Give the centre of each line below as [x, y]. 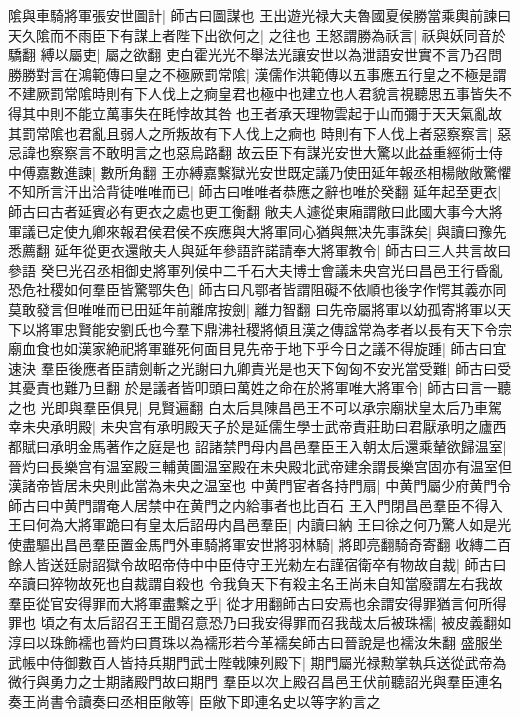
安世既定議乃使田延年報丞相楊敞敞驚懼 [385, 171]
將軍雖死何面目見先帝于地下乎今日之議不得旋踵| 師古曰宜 [320, 348]
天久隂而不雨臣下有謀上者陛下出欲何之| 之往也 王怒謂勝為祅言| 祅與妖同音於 [257, 34]
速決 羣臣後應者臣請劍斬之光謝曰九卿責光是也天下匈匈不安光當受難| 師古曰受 [260, 367]
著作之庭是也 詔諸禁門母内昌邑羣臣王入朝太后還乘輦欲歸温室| [306, 446]
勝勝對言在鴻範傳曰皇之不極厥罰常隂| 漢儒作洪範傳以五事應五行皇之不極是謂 [257, 73]
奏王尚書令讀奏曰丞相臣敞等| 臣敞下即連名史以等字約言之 [194, 700]
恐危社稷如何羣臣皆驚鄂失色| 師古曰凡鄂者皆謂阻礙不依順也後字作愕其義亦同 [257, 289]
